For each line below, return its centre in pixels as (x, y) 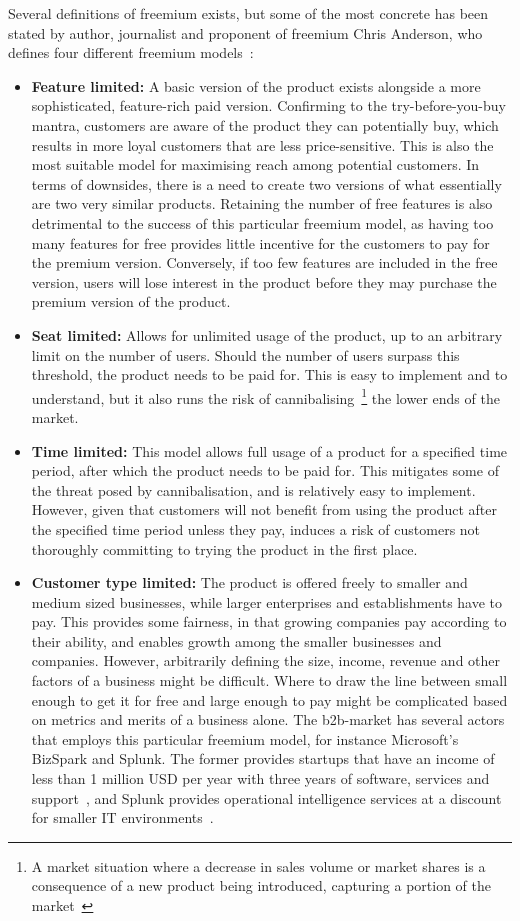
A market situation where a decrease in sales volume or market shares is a (258, 865)
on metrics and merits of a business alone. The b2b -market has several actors (268, 719)
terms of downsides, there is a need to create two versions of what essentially (266, 183)
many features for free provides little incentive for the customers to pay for (260, 242)
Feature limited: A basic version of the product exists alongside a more (256, 85)
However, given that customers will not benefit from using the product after (264, 509)
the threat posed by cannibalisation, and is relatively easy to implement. (253, 489)
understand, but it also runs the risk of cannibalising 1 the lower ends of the (265, 396)
